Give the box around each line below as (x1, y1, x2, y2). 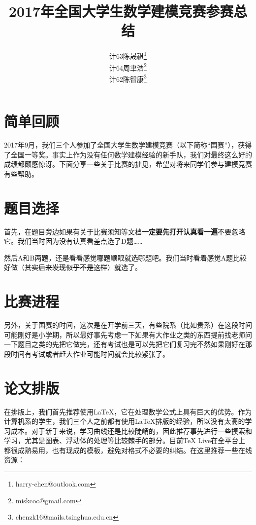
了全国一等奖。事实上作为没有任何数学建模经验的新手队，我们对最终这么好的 (4, 149, 252, 159)
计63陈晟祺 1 (109, 49, 147, 61)
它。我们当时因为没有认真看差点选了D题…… (4, 236, 143, 246)
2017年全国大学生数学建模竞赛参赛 (8, 1, 234, 21)
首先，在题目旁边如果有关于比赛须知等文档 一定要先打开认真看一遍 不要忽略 (4, 226, 245, 236)
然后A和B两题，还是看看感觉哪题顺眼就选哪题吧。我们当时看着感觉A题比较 (4, 252, 247, 262)
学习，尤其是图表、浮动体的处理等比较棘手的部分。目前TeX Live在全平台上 (4, 435, 246, 446)
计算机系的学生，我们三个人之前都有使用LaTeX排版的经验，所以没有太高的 (4, 416, 245, 426)
